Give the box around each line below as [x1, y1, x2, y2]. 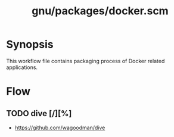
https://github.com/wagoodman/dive [14, 124, 105, 131]
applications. [6, 64, 38, 71]
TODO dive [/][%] [6, 108, 72, 119]
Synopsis [6, 38, 54, 51]
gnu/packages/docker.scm [32, 4, 169, 18]
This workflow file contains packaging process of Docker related [6, 57, 165, 64]
